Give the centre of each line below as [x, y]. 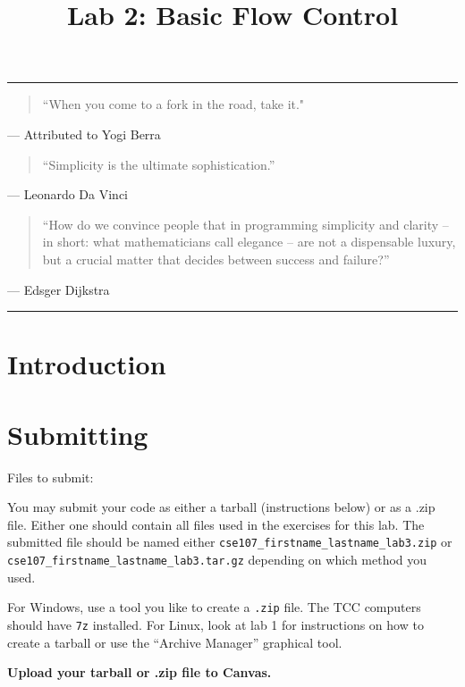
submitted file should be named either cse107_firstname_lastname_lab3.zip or [230, 542]
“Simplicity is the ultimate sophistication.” [159, 164]
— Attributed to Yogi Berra [84, 134]
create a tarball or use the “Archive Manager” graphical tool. [175, 642]
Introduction [87, 364]
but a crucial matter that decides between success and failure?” [216, 259]
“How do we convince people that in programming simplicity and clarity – [245, 224]
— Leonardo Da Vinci [68, 194]
